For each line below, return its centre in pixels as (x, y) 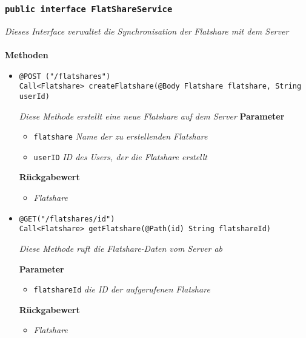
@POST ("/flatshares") (65, 76)
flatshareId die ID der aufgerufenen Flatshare (122, 289)
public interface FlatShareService (89, 9)
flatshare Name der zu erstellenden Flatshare (121, 136)
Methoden (27, 54)
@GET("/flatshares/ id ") (67, 219)
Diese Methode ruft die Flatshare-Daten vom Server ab (121, 248)
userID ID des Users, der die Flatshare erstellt (121, 156)
